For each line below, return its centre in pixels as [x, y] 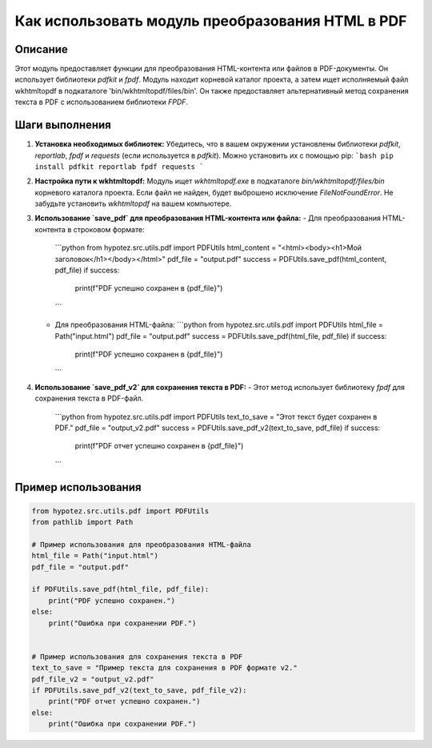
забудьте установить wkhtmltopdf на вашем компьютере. [133, 203]
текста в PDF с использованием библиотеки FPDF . [101, 102]
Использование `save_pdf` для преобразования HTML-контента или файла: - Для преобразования [208, 218]
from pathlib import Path [82, 522]
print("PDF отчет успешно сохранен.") [124, 702]
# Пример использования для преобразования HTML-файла [141, 544]
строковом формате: [109, 229]
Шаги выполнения [63, 125]
